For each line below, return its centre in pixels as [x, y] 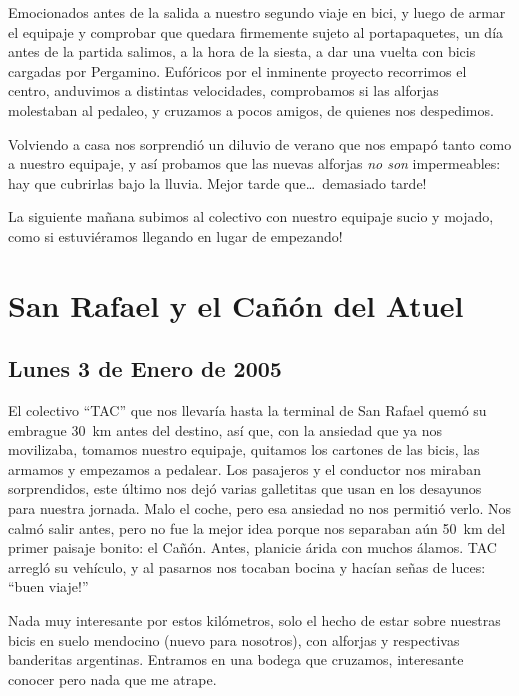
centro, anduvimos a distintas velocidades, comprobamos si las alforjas [223, 90]
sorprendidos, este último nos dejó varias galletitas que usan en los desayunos [245, 488]
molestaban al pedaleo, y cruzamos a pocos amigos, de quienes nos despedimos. [251, 109]
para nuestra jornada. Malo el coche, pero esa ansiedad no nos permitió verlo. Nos [260, 508]
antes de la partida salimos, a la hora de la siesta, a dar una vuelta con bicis [242, 51]
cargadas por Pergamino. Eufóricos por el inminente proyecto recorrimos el [237, 70]
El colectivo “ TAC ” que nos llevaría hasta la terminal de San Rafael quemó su [247, 410]
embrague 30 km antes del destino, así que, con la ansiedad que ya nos [225, 429]
